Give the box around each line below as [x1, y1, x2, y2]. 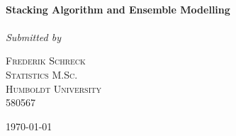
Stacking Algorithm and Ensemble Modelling [6, 1, 230, 16]
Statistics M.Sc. [6, 67, 78, 81]
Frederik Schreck [6, 53, 86, 68]
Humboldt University [6, 81, 101, 96]
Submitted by [6, 29, 62, 44]
